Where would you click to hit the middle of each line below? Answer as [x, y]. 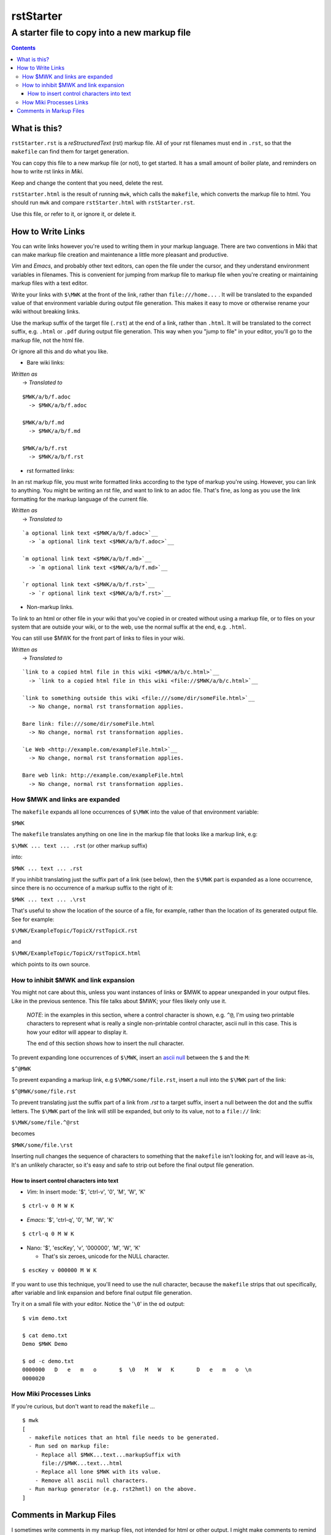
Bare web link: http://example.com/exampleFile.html [103, 775]
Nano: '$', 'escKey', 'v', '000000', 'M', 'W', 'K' [84, 1248]
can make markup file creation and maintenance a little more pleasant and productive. [120, 255]
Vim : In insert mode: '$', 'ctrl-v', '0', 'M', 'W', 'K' [86, 1192]
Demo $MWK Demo [45, 1344]
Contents [24, 48]
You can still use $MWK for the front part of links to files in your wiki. [98, 638]
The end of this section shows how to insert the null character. [105, 1043]
